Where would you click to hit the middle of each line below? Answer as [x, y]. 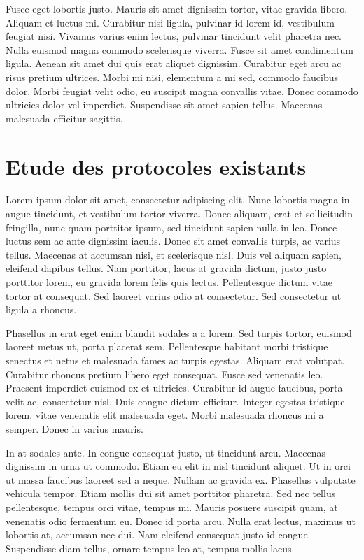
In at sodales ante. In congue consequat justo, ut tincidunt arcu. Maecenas [166, 452]
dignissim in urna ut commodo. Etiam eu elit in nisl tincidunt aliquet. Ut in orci [178, 466]
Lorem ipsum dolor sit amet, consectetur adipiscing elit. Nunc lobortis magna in [178, 200]
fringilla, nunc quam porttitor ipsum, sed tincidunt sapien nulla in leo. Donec [171, 227]
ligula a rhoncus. [41, 309]
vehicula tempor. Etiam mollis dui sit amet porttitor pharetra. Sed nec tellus [171, 493]
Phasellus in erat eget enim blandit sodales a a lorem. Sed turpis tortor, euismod [179, 332]
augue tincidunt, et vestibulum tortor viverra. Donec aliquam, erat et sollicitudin [180, 214]
